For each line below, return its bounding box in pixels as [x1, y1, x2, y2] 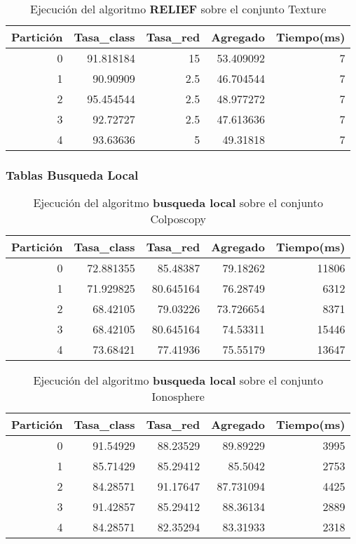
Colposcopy [150, 211, 207, 227]
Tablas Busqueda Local [6, 166, 139, 183]
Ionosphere [151, 388, 205, 405]
